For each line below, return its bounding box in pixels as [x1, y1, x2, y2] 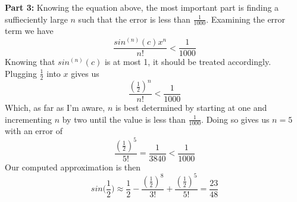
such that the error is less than [78, 13, 190, 25]
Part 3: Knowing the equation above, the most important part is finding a [5, 1, 279, 13]
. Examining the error [206, 13, 286, 25]
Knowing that [5, 55, 55, 68]
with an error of [5, 125, 62, 137]
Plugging [5, 67, 37, 79]
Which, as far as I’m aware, [5, 101, 105, 114]
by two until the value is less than [62, 113, 186, 125]
